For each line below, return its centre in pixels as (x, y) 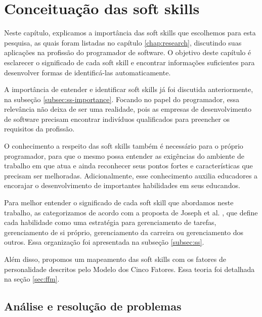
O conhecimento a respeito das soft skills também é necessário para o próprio (124, 146)
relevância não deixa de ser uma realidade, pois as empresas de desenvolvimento (128, 109)
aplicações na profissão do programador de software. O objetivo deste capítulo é (128, 52)
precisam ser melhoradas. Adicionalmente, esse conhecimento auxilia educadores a (131, 175)
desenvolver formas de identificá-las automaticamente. (88, 72)
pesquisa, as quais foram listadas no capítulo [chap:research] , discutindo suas (123, 42)
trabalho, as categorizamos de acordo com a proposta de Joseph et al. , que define (131, 212)
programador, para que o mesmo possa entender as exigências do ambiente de (124, 155)
